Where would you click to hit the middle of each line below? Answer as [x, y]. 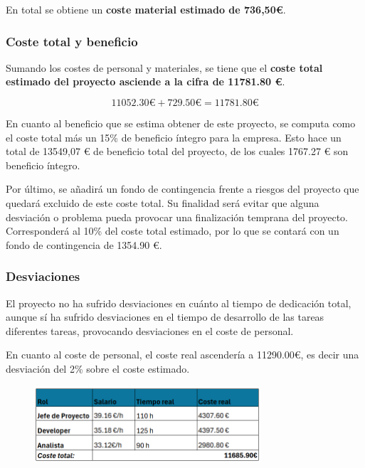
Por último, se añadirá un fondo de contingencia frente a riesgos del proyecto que [182, 189]
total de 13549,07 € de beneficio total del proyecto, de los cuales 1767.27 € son [177, 151]
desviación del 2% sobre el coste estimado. [98, 368]
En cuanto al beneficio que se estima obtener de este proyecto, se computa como [181, 123]
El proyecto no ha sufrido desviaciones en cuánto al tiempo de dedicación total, [179, 303]
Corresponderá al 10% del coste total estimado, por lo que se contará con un [173, 231]
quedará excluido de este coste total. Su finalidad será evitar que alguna [163, 202]
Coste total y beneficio [72, 41]
